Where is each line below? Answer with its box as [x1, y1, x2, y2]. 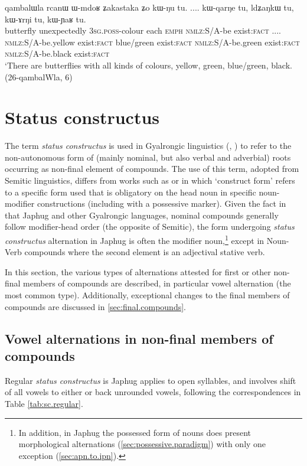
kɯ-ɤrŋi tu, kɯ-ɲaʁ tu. [5, 12, 86, 25]
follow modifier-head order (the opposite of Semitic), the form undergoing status [5, 220, 295, 233]
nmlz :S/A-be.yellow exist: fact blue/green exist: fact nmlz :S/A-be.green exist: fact [5, 35, 300, 48]
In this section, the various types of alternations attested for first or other [5, 265, 271, 278]
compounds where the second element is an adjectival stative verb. [24, 246, 265, 258]
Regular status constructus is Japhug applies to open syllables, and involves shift [5, 374, 296, 386]
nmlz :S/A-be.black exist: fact [5, 47, 110, 60]
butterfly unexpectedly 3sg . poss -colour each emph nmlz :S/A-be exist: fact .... [5, 24, 282, 37]
